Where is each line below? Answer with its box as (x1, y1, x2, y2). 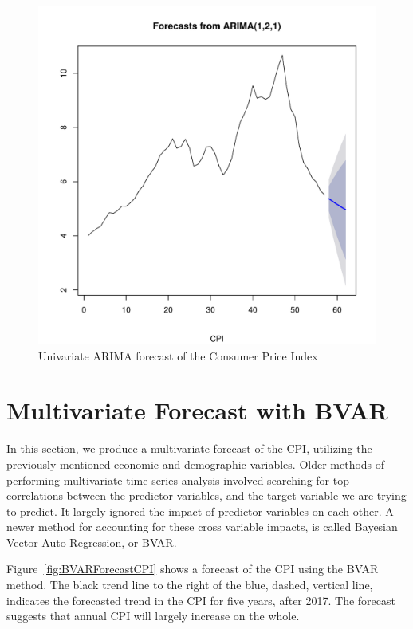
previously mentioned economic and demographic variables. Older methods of (6, 455, 385, 472)
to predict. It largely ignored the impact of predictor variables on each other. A (6, 502, 394, 519)
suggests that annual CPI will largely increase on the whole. (6, 607, 300, 624)
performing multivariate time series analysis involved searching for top (6, 471, 349, 488)
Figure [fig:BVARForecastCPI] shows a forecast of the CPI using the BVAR (6, 560, 379, 577)
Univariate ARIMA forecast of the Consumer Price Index (38, 347, 318, 364)
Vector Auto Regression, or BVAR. (6, 533, 177, 550)
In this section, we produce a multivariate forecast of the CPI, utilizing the (6, 440, 372, 457)
